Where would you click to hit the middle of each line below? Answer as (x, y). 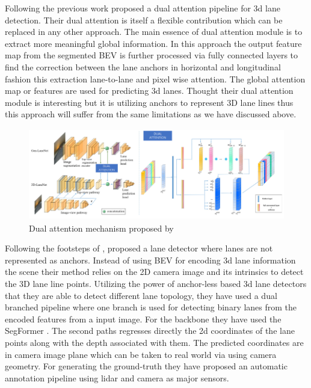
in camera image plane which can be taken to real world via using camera (141, 354)
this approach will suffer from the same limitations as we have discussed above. (151, 114)
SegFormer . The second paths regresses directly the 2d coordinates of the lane (150, 331)
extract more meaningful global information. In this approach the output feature (153, 43)
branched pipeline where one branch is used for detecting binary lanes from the (151, 307)
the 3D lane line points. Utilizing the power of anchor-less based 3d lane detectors (156, 284)
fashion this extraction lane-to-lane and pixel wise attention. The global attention (155, 79)
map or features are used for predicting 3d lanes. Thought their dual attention (149, 91)
